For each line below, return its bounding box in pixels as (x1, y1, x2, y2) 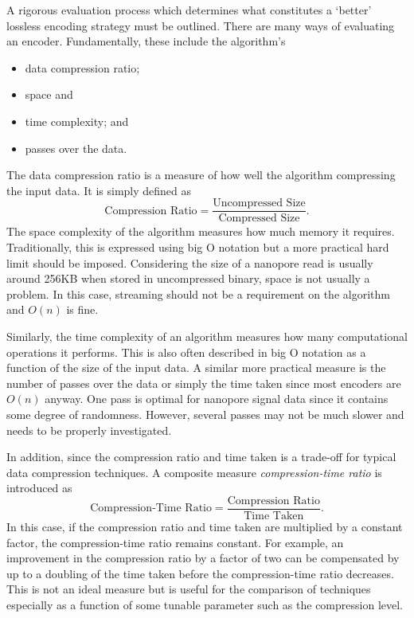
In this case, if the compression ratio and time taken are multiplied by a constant (6, 518, 403, 534)
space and (25, 86, 73, 103)
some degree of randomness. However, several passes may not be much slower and (6, 405, 404, 422)
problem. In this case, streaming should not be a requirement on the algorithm (6, 285, 390, 302)
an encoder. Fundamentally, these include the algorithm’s (6, 33, 286, 49)
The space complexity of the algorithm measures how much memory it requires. (6, 223, 395, 240)
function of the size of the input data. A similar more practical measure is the (6, 359, 386, 376)
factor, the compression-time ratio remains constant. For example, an (6, 534, 344, 550)
